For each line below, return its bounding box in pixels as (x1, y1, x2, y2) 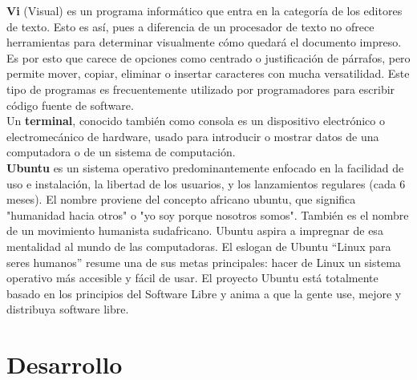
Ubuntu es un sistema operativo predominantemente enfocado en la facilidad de (6, 159, 404, 176)
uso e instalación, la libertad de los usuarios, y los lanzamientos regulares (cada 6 (6, 175, 406, 192)
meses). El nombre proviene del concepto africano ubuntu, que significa (6, 191, 356, 208)
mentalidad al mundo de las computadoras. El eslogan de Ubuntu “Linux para (6, 237, 391, 254)
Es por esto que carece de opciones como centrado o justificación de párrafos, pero (6, 49, 411, 66)
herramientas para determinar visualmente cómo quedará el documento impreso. (6, 34, 402, 51)
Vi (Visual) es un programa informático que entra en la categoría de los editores (6, 2, 403, 18)
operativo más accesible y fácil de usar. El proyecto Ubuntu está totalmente (6, 269, 379, 286)
